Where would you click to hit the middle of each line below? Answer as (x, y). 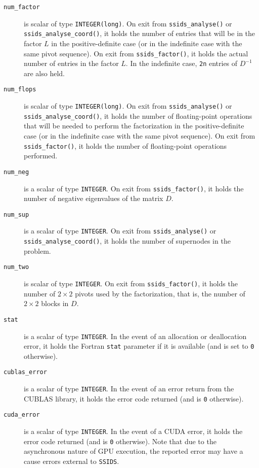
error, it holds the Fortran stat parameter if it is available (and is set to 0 (139, 346)
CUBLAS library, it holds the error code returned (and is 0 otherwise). (134, 398)
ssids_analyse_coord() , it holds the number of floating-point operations (138, 115)
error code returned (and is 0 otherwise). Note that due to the (120, 441)
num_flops (20, 90)
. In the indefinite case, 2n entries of (182, 63)
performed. (41, 156)
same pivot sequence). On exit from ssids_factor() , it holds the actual (136, 53)
